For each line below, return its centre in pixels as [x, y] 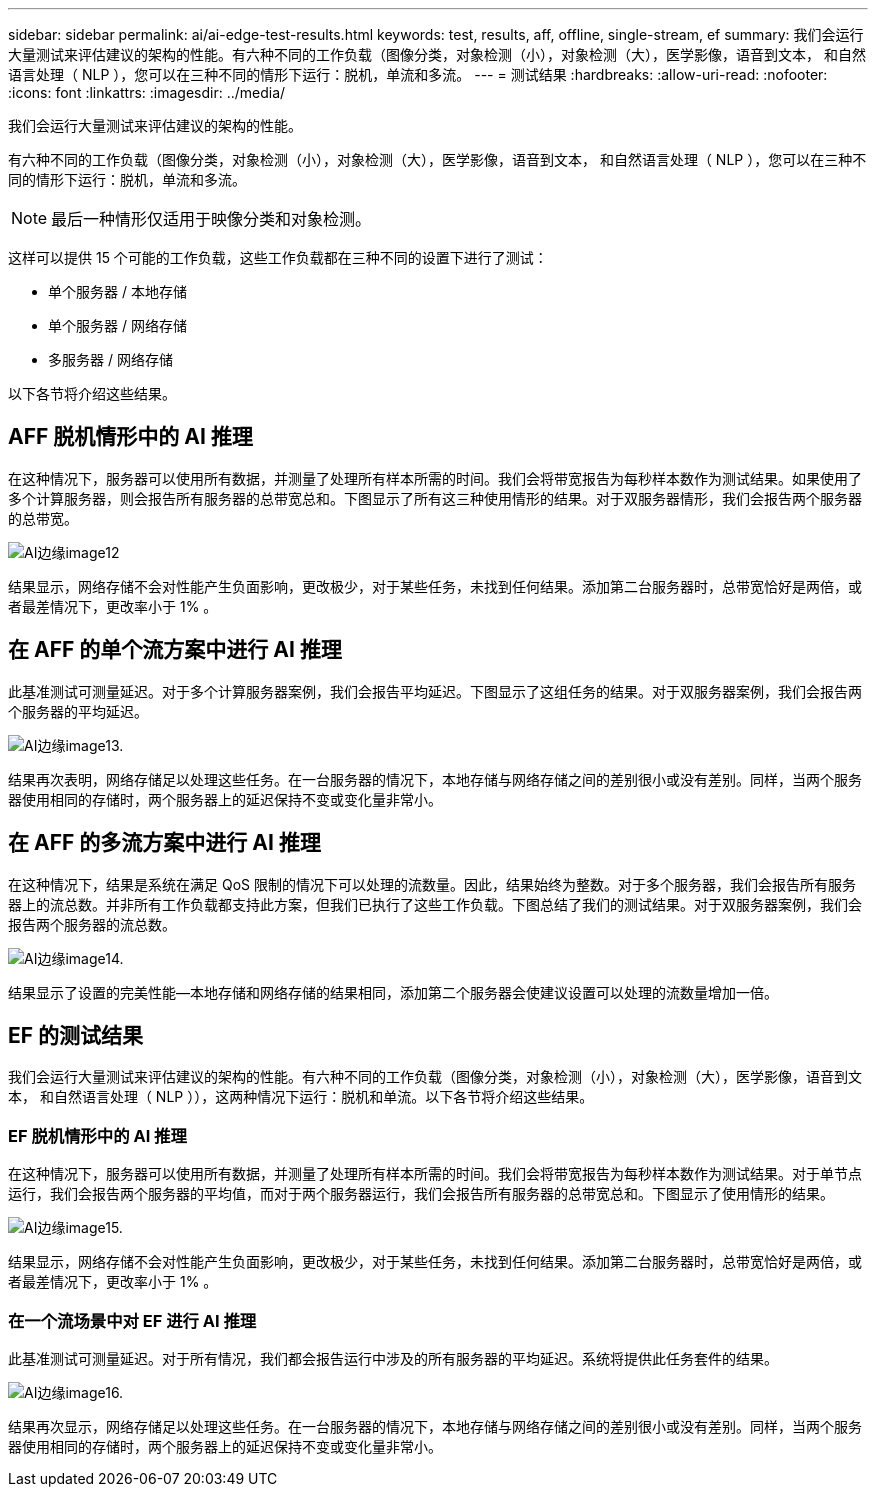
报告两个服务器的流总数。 [92, 924]
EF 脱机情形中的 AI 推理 [97, 1135]
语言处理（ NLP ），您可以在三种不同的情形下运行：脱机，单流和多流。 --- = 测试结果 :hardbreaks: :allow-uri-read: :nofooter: [418, 74]
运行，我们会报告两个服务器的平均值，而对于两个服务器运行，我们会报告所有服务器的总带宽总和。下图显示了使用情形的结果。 [421, 1194]
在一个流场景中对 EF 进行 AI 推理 [132, 1320]
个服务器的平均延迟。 [78, 711]
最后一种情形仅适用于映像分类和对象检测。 [211, 219]
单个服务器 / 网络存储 [117, 325]
